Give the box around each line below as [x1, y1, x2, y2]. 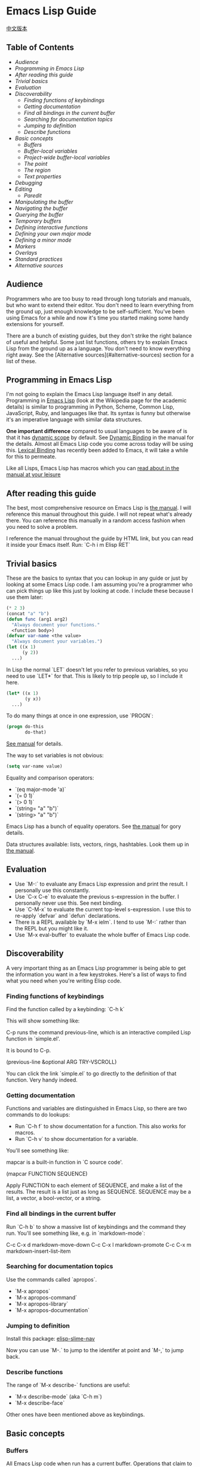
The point [23, 160, 48, 167]
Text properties [23, 172, 61, 180]
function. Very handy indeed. [6, 1076, 78, 1083]
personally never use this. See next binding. [14, 899, 123, 906]
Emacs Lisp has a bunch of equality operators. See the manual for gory [6, 823, 181, 830]
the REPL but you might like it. [14, 924, 88, 932]
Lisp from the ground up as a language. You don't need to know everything [6, 345, 191, 352]
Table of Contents [6, 42, 75, 53]
